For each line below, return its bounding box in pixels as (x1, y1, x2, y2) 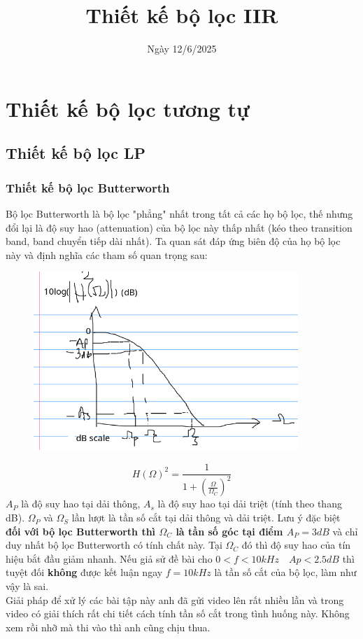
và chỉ (332, 524, 358, 538)
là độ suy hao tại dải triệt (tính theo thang (157, 496, 342, 511)
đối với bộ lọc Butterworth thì (6, 524, 156, 538)
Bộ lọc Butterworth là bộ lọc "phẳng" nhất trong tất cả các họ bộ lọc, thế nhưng (6, 206, 353, 220)
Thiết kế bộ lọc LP (6, 142, 146, 164)
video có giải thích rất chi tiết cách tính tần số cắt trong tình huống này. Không (6, 606, 350, 621)
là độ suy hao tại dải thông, (21, 496, 141, 511)
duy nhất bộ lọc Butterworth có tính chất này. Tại (6, 538, 222, 552)
